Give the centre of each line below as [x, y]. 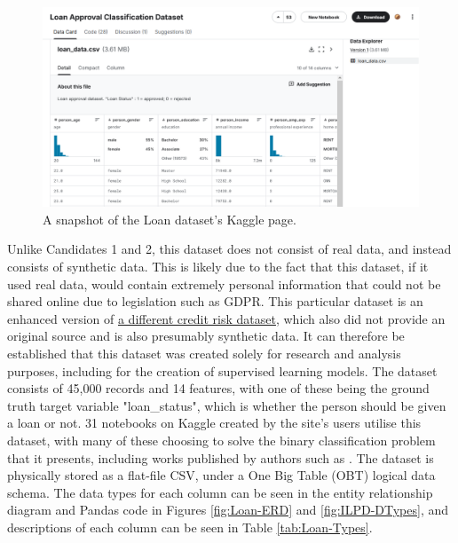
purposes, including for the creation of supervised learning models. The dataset [222, 370]
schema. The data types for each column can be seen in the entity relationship [220, 492]
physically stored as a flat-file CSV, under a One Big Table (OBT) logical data [221, 475]
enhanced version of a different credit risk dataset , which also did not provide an [226, 318]
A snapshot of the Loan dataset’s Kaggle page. [170, 219]
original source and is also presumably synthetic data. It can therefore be [206, 336]
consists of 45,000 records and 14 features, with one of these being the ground [218, 388]
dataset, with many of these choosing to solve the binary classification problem [221, 440]
